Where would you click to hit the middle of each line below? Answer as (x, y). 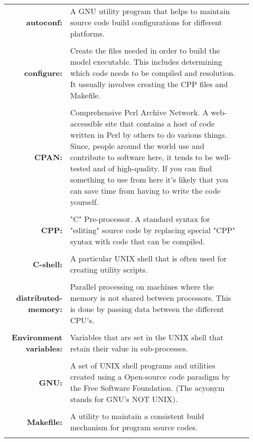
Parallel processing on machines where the (142, 286)
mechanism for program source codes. (134, 427)
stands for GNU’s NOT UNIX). (124, 399)
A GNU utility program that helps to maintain (150, 11)
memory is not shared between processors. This (151, 298)
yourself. (84, 202)
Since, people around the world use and (137, 146)
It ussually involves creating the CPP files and (149, 84)
